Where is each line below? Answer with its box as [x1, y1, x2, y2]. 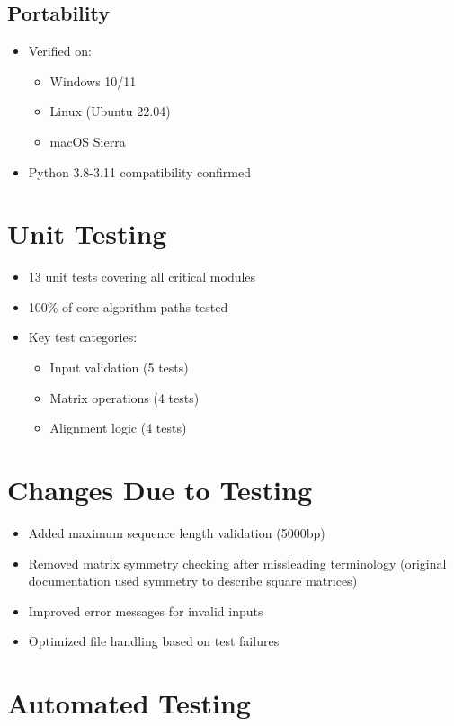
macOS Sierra [49, 131, 126, 150]
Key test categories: [28, 327, 138, 346]
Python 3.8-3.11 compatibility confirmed [28, 162, 252, 181]
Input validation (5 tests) [49, 358, 189, 377]
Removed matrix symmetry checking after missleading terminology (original [28, 553, 447, 572]
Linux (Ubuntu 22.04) [49, 102, 171, 121]
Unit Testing [7, 215, 167, 252]
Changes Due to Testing [7, 471, 313, 508]
